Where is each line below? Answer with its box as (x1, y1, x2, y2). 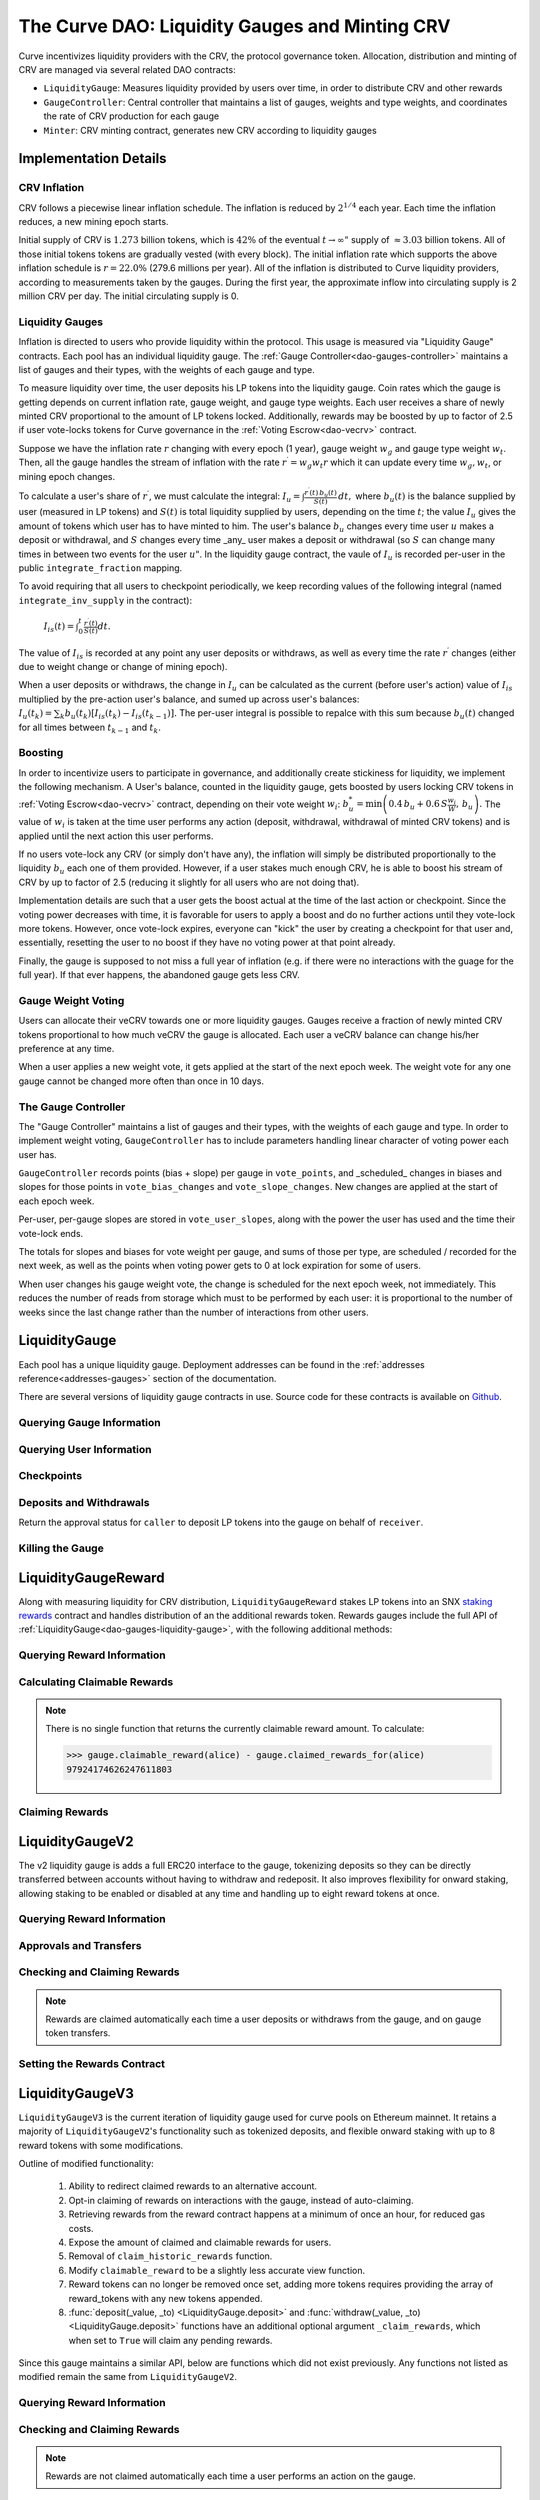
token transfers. (45, 2027, 111, 2039)
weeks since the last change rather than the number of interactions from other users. (18, 1306, 369, 1318)
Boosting (18, 746, 64, 760)
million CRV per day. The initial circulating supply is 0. (18, 290, 240, 302)
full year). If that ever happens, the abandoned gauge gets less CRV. (18, 969, 300, 981)
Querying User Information (18, 1442, 152, 1456)
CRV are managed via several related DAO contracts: (18, 63, 236, 75)
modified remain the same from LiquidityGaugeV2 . (18, 2371, 238, 2383)
